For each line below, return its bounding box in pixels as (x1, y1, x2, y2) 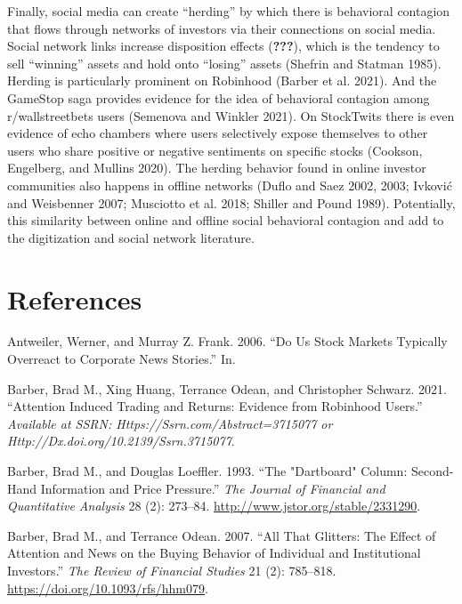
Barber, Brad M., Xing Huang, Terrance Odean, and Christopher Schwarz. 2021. (7, 379, 447, 398)
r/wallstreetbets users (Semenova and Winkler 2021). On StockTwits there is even (7, 106, 455, 125)
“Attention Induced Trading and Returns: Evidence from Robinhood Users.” (7, 397, 423, 415)
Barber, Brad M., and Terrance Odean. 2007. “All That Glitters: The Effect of (7, 526, 436, 544)
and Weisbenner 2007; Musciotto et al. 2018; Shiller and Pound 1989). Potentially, (7, 193, 456, 212)
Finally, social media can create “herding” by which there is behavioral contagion (7, 2, 450, 20)
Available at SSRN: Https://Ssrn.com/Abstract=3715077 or (7, 414, 333, 432)
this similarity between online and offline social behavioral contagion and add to (7, 211, 444, 230)
